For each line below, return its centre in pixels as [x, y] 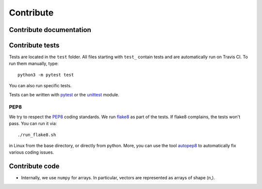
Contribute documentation [50, 30]
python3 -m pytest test [46, 75]
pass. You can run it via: [33, 124]
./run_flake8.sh [37, 135]
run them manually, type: [34, 63]
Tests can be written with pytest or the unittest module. [64, 94]
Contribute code [34, 166]
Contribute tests [34, 45]
